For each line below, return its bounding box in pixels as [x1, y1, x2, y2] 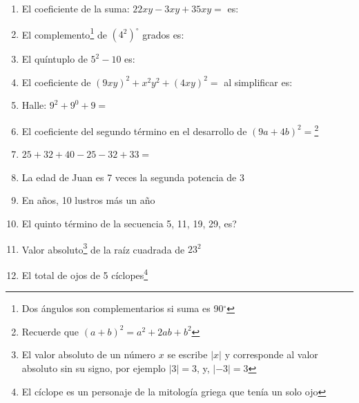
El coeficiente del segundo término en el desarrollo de [21, 123, 247, 138]
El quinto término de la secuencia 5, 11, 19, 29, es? [21, 216, 237, 231]
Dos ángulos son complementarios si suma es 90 [21, 301, 224, 316]
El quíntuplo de [21, 52, 88, 66]
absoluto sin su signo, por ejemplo [21, 360, 166, 375]
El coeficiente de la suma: [21, 1, 130, 15]
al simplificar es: [224, 74, 293, 89]
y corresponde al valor [224, 347, 318, 362]
